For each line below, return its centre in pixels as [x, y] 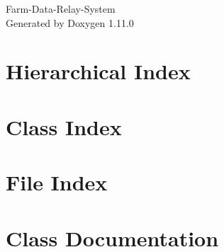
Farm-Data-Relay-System [61, 8]
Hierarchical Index [98, 71]
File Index [57, 182]
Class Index [64, 126]
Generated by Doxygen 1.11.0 [70, 22]
